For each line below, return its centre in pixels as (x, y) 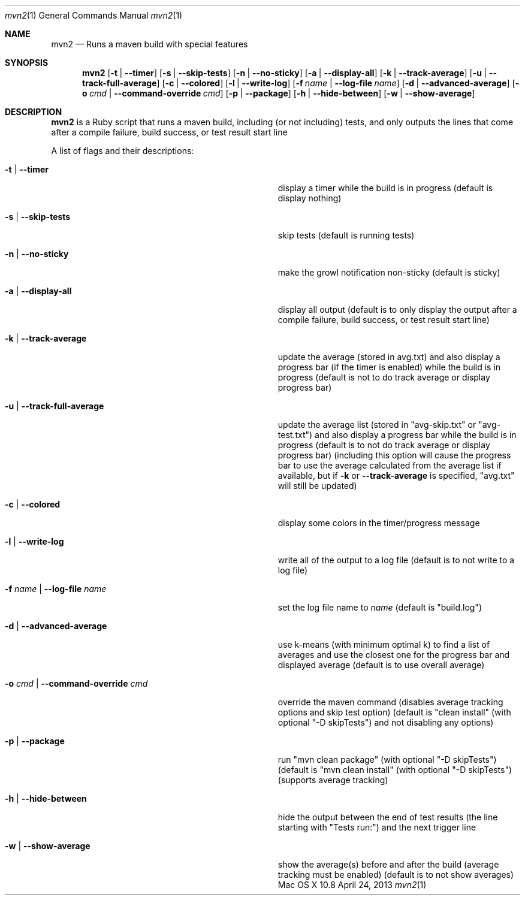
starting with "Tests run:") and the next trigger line (377, 827)
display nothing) (310, 198)
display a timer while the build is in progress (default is (385, 188)
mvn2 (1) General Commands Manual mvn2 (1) (94, 15)
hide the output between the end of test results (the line (388, 817)
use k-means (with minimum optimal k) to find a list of (384, 644)
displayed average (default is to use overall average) (381, 665)
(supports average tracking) (333, 780)
